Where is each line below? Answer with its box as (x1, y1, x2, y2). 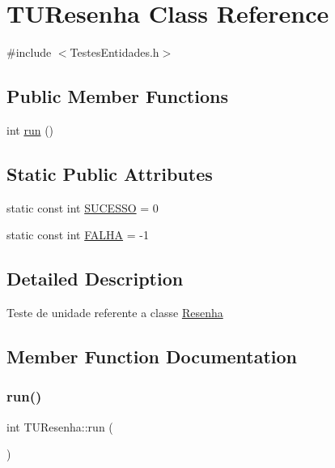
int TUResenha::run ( (6, 418, 113, 435)
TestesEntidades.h (70, 44, 159, 61)
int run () (6, 121, 54, 138)
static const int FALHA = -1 (6, 226, 149, 243)
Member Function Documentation (6, 344, 298, 369)
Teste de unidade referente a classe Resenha (6, 304, 223, 321)
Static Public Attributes (6, 161, 213, 186)
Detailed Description (6, 266, 184, 291)
